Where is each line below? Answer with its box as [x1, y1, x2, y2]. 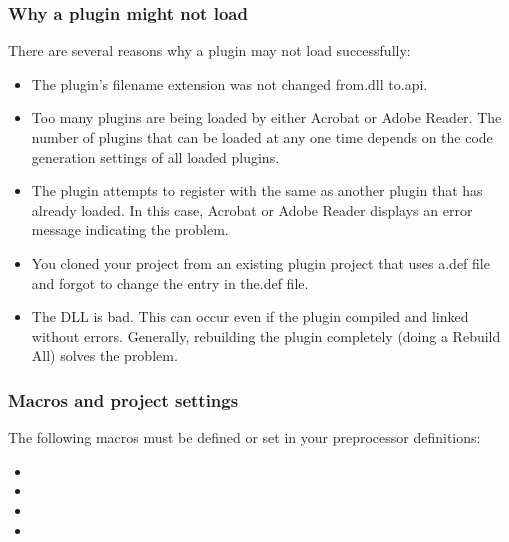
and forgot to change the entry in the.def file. [31, 272, 309, 293]
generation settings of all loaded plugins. [31, 146, 280, 167]
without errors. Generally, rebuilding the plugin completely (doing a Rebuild [31, 325, 501, 346]
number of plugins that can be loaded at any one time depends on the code [31, 127, 493, 147]
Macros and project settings [8, 387, 239, 412]
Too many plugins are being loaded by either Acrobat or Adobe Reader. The [31, 107, 502, 128]
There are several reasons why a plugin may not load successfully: [8, 40, 411, 61]
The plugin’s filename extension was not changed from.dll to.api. [31, 73, 428, 94]
